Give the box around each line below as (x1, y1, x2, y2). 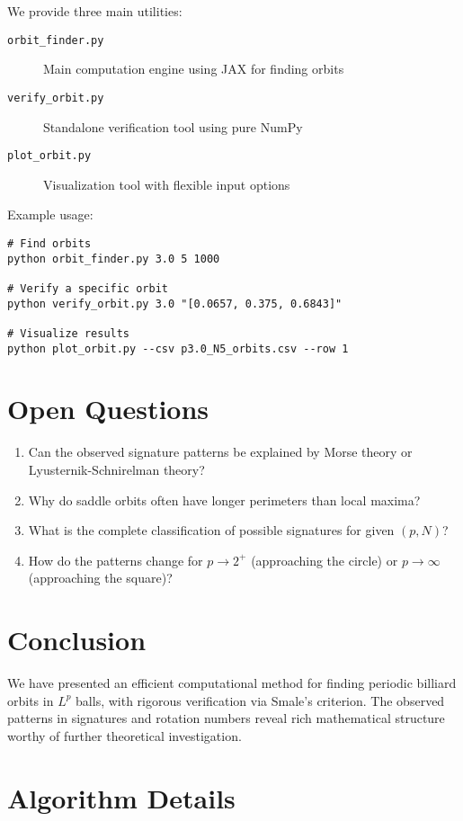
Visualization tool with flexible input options (43, 174, 290, 193)
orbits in (7, 691, 54, 709)
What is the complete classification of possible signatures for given (28, 521, 395, 540)
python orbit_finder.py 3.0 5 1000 (7, 252, 220, 265)
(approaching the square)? (28, 568, 173, 587)
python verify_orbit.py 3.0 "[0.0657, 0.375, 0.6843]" (7, 297, 343, 310)
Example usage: (7, 205, 93, 224)
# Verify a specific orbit (7, 281, 168, 295)
